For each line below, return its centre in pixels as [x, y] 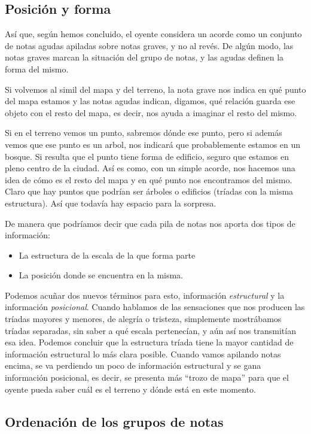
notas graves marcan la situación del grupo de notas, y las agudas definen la [144, 57]
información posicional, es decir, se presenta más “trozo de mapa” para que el [147, 377]
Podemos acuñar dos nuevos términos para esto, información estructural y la [145, 295]
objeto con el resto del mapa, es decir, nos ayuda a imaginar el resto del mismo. [151, 112]
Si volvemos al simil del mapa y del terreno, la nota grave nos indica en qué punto [155, 89]
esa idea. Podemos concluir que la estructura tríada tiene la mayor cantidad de [149, 342]
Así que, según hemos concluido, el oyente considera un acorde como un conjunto [153, 34]
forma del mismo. [37, 69]
